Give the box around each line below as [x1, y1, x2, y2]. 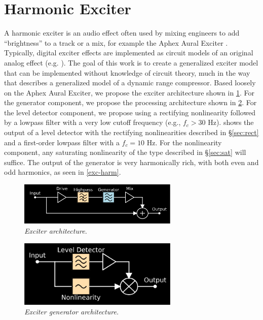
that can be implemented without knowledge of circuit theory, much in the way [4, 67, 250, 78]
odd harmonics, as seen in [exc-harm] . [4, 167, 121, 177]
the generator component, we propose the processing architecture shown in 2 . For [4, 97, 257, 108]
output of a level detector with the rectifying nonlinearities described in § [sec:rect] [4, 127, 259, 138]
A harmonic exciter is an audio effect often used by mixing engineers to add [4, 27, 240, 38]
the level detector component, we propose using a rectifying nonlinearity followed [4, 107, 256, 117]
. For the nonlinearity [155, 137, 222, 147]
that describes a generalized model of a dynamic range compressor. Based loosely [4, 77, 256, 88]
